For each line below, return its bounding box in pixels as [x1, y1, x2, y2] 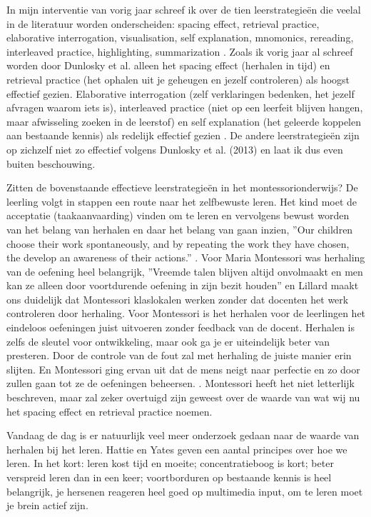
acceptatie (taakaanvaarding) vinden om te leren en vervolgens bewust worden [6, 208, 350, 223]
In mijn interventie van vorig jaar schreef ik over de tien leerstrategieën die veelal [6, 2, 361, 16]
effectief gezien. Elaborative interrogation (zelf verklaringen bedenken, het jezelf [6, 86, 355, 101]
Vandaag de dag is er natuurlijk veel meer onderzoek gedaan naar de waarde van [6, 428, 360, 443]
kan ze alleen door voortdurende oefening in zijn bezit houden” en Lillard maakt [6, 278, 359, 293]
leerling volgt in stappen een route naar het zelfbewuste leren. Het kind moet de [6, 194, 357, 209]
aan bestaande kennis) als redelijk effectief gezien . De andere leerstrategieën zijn [6, 128, 360, 143]
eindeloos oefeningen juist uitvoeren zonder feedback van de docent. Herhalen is [6, 320, 355, 335]
